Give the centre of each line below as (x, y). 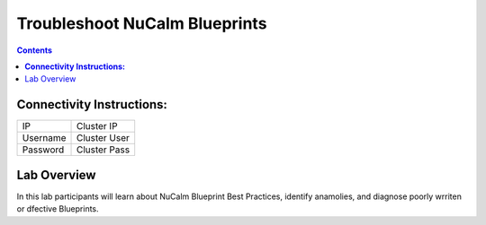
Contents (35, 50)
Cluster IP (97, 126)
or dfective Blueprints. (58, 209)
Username (44, 138)
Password (43, 150)
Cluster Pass (103, 150)
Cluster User (103, 138)
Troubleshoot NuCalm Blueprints (142, 23)
